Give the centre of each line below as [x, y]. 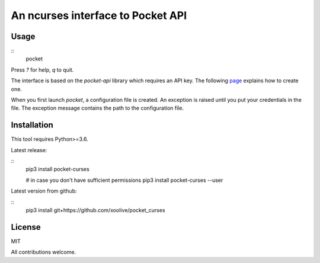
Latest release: [29, 150]
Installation [32, 125]
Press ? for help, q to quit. [42, 70]
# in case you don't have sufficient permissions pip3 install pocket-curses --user [124, 180]
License [26, 227]
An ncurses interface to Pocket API [99, 15]
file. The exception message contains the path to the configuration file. [97, 108]
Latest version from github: [44, 191]
